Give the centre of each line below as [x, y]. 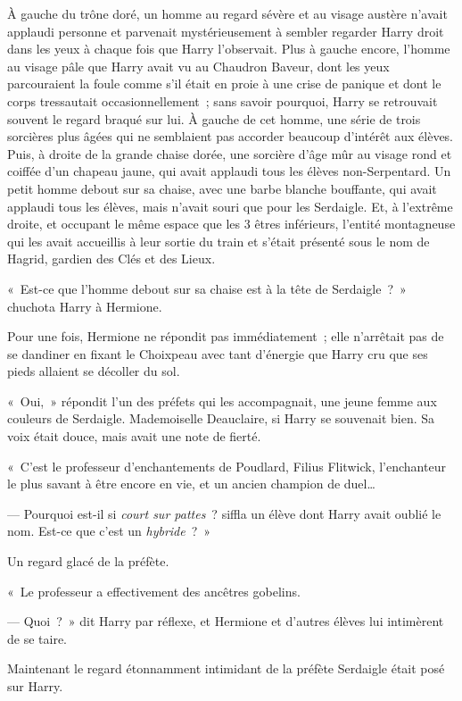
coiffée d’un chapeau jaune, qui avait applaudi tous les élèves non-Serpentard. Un [229, 171]
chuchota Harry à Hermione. [85, 306]
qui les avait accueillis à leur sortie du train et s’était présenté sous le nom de [219, 241]
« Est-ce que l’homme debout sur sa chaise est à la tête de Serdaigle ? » [207, 288]
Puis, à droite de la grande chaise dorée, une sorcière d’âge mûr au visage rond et [230, 153]
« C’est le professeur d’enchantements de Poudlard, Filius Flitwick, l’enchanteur [227, 466]
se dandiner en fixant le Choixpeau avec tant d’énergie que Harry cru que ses [218, 353]
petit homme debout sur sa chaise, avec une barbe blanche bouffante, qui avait [222, 188]
